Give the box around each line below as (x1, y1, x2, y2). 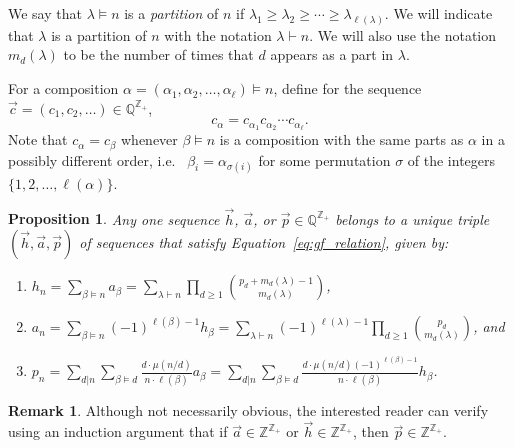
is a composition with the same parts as (219, 129, 464, 150)
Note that (8, 129, 68, 150)
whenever (121, 129, 178, 150)
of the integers (407, 149, 496, 170)
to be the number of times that (63, 44, 254, 65)
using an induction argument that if (8, 421, 228, 442)
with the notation (164, 24, 272, 45)
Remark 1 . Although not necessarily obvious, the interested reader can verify (8, 399, 489, 420)
